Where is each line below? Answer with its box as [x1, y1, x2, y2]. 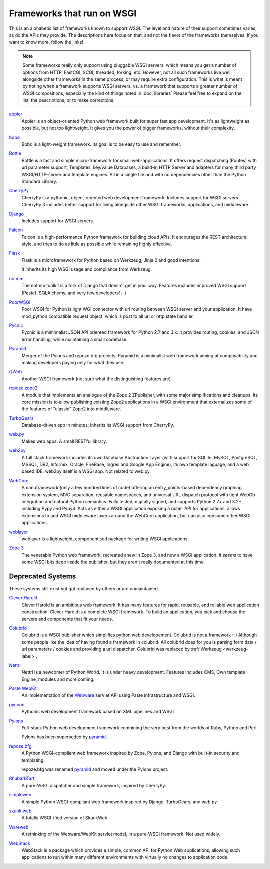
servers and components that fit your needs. [21, 616, 113, 622]
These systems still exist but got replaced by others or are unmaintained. [9, 586, 159, 592]
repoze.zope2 [9, 385, 38, 391]
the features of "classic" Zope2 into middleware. [21, 406, 122, 412]
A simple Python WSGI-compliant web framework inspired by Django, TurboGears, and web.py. [21, 799, 218, 805]
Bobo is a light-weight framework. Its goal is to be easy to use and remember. [21, 141, 182, 147]
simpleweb [9, 792, 32, 798]
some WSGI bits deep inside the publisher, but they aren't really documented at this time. [21, 559, 205, 565]
